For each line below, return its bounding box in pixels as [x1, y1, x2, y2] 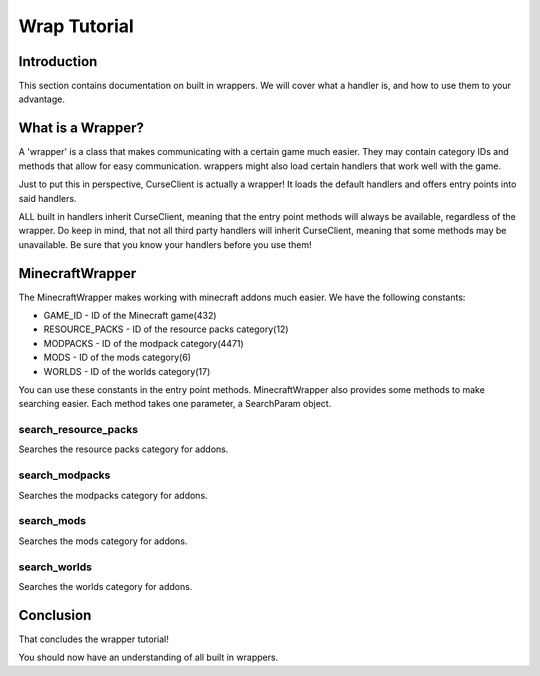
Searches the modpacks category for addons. [18, 489, 209, 501]
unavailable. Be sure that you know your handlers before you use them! [18, 238, 312, 250]
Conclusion [18, 606, 92, 624]
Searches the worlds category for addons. [18, 580, 193, 592]
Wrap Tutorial [18, 15, 134, 37]
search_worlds [18, 560, 92, 574]
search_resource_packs [18, 423, 139, 437]
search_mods [18, 514, 87, 528]
